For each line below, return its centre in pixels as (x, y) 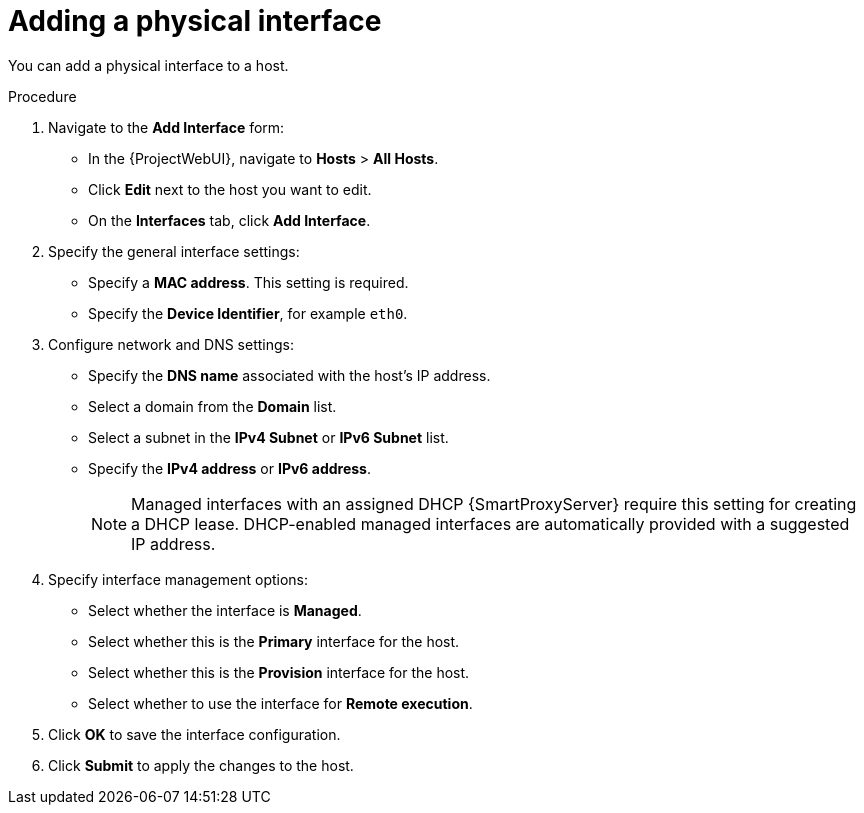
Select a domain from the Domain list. (212, 406)
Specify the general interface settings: (174, 251)
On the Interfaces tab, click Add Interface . (229, 220)
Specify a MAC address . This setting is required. (248, 282)
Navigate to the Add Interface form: (166, 127)
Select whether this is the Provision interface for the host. (279, 672)
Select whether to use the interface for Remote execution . (280, 703)
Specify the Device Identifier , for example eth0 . (248, 313)
